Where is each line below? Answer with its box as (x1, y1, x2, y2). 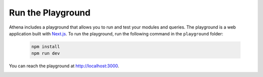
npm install (31, 44, 60, 49)
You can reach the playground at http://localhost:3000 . (9, 63, 119, 69)
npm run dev (31, 51, 60, 56)
